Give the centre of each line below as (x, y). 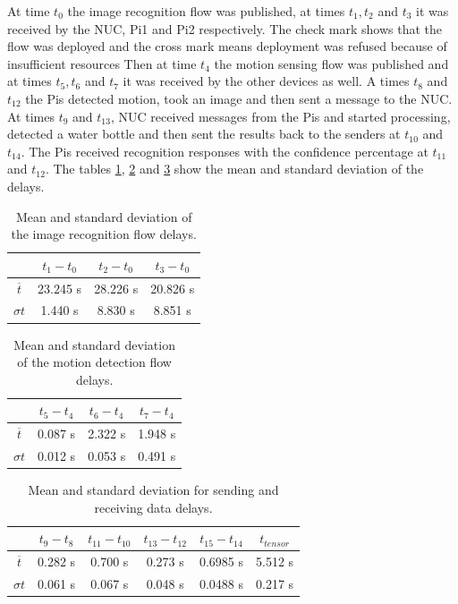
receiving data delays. (153, 507)
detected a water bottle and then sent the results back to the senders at (204, 134)
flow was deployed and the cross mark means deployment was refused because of (227, 46)
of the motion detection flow (94, 362)
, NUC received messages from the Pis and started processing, (280, 116)
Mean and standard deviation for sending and (153, 490)
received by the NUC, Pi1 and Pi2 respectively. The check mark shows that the (225, 28)
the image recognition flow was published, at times (206, 11)
